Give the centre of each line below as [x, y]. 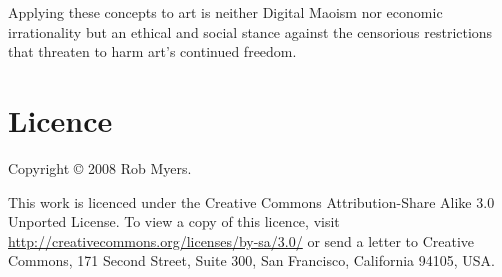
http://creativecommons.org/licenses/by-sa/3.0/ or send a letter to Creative [241, 240]
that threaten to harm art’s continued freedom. [152, 51]
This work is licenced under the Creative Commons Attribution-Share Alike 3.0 [251, 201]
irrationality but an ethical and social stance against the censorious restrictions [250, 31]
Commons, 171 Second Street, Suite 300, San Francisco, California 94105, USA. [251, 260]
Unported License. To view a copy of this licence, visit [174, 221]
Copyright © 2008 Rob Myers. [100, 167]
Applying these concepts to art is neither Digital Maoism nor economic [225, 12]
